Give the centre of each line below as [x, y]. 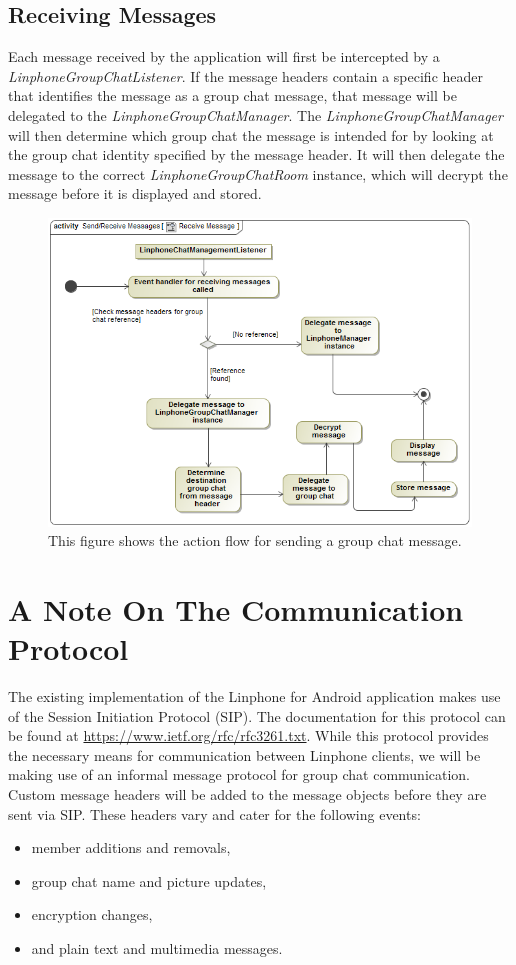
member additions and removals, [131, 847]
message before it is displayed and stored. [135, 193]
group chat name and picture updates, [149, 880]
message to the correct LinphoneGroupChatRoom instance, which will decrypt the [258, 173]
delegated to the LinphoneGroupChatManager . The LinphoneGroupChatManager [255, 114]
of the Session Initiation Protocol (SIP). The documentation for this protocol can [257, 715]
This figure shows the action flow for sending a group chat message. [255, 540]
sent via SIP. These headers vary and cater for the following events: [214, 813]
